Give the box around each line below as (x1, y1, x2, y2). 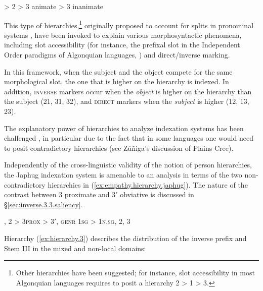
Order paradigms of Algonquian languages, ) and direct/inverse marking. (4, 49, 230, 60)
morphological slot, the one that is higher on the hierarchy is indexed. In (4, 76, 229, 87)
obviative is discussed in (120, 189, 194, 200)
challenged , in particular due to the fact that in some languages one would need (4, 133, 253, 143)
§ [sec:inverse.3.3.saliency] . (4, 199, 83, 209)
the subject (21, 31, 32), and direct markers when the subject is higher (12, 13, (4, 96, 249, 106)
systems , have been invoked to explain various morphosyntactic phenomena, (4, 29, 242, 40)
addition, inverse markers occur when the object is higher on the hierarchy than (4, 86, 252, 96)
